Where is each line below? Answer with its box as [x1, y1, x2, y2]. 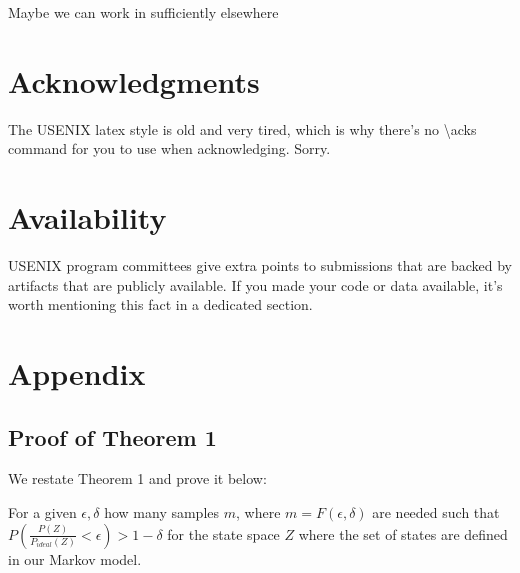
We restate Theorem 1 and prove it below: [8, 468, 267, 489]
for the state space [167, 523, 280, 544]
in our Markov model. [8, 548, 142, 569]
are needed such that [372, 501, 500, 522]
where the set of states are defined [298, 523, 508, 544]
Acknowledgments [8, 60, 260, 101]
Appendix [8, 353, 146, 393]
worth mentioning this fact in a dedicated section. [8, 294, 313, 315]
